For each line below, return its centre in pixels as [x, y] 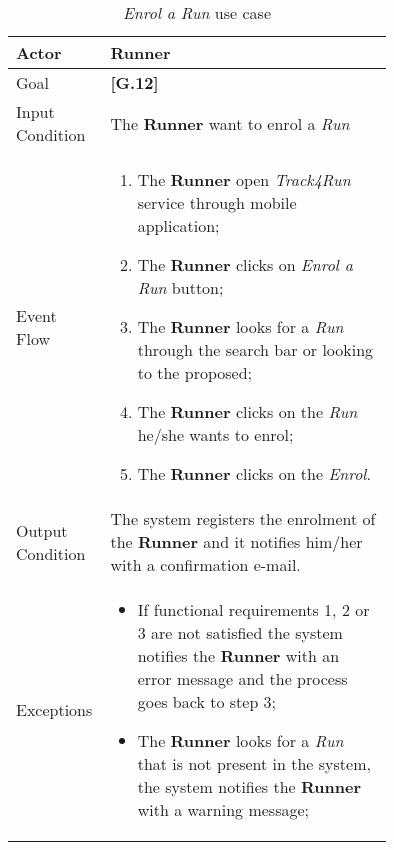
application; [178, 225]
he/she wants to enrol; [215, 434]
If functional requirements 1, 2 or [253, 609]
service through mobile [217, 202]
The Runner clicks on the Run [247, 411]
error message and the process [242, 678]
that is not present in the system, [254, 763]
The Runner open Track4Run [244, 179]
